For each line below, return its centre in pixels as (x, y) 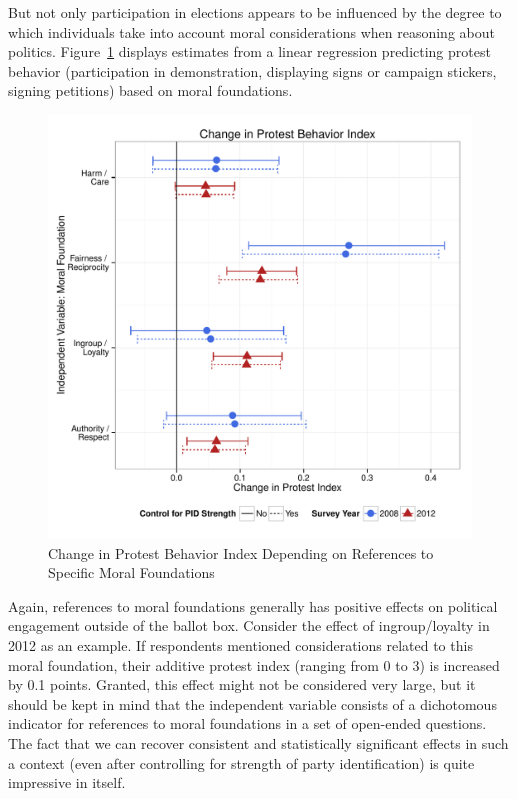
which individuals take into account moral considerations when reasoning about (251, 31)
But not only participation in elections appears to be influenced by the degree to (255, 12)
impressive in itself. (67, 782)
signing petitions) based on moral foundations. (150, 90)
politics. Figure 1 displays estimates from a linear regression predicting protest (249, 51)
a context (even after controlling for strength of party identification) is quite (241, 762)
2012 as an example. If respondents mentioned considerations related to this (240, 644)
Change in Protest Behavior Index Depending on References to (241, 552)
